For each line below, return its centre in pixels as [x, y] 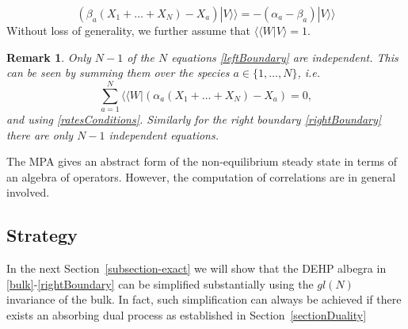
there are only [40, 134]
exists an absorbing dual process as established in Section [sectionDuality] [187, 314]
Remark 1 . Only [49, 57]
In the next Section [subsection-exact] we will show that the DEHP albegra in [196, 268]
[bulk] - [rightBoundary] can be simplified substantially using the [160, 283]
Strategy [42, 235]
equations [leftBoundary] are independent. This [285, 57]
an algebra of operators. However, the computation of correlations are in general [201, 176]
